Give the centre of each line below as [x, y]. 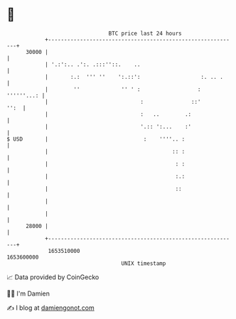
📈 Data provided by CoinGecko [53, 277]
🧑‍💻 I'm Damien [28, 293]
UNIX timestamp [144, 263]
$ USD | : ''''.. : [96, 139]
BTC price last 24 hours [145, 33]
